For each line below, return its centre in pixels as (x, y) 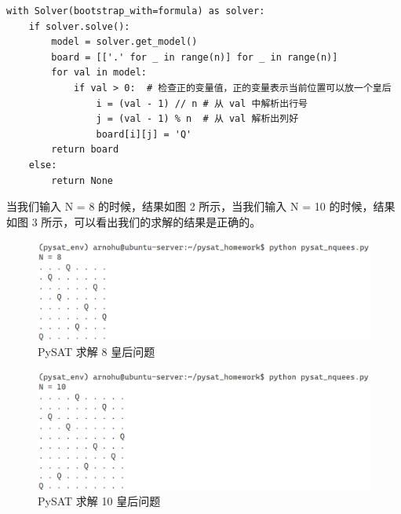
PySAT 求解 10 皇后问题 (99, 500)
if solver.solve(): (79, 26)
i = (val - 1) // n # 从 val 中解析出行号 (202, 103)
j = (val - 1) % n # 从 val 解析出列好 (197, 119)
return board (85, 150)
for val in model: (99, 73)
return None (82, 180)
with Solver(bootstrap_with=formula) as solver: (136, 11)
